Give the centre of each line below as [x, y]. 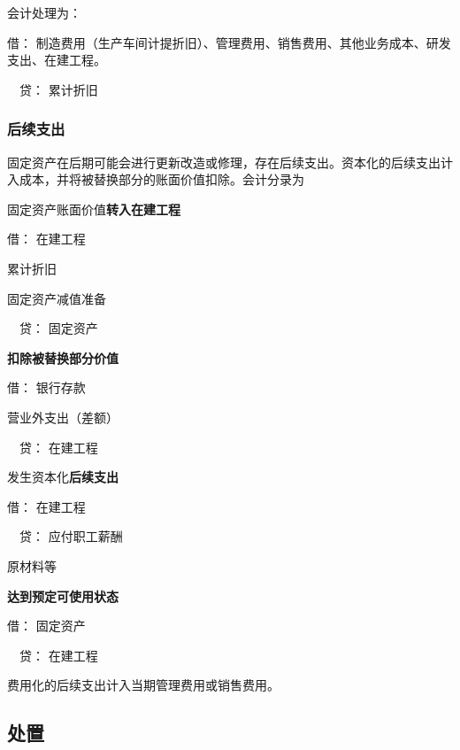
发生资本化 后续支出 [63, 477]
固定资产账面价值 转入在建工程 [94, 209]
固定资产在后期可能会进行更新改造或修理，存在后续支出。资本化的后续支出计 [230, 162]
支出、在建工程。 [57, 60]
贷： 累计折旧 [58, 89]
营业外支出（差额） [63, 417]
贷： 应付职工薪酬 [71, 536]
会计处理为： [44, 12]
